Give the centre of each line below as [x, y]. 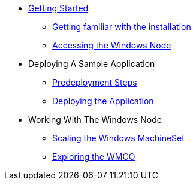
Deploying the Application [103, 101]
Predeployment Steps [95, 82]
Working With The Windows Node [95, 119]
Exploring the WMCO [94, 157]
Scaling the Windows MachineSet [118, 138]
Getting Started [58, 8]
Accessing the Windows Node [112, 45]
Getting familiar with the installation [122, 27]
